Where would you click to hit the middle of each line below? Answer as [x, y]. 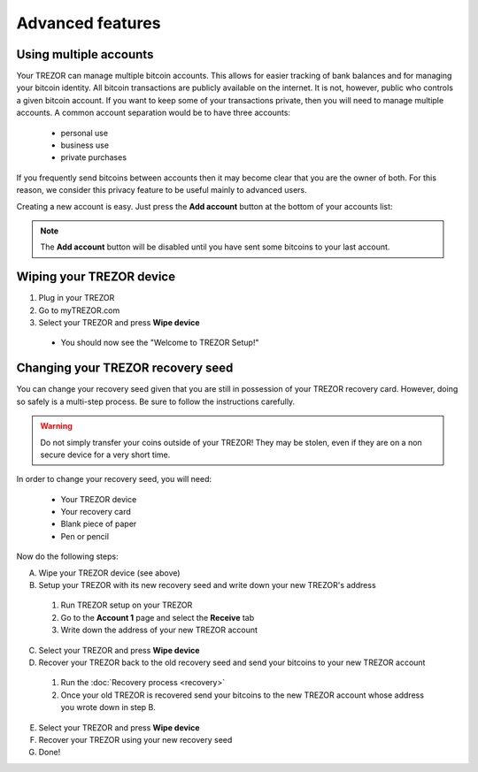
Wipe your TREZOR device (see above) [109, 573]
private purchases [94, 157]
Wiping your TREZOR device [96, 277]
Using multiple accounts [85, 54]
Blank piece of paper [99, 524]
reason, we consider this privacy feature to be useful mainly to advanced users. [162, 190]
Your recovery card [96, 512]
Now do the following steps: [67, 556]
